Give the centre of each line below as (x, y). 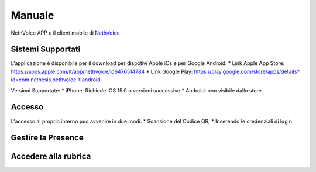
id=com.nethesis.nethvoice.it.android (56, 80)
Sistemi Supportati (46, 49)
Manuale (32, 15)
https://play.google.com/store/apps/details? (247, 71)
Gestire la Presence (47, 138)
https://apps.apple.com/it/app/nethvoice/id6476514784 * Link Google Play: (102, 71)
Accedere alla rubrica (51, 156)
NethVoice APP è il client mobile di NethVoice (65, 33)
